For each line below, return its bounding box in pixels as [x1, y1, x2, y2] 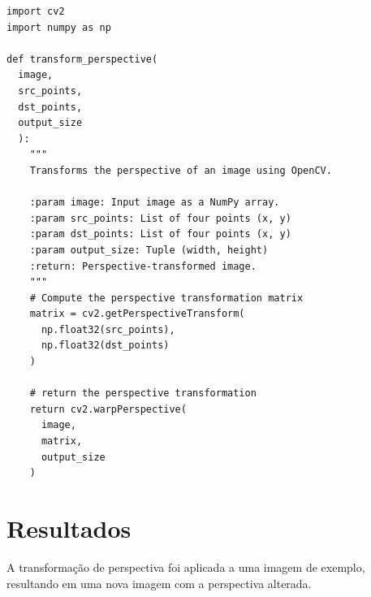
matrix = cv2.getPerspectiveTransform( [29, 308, 245, 320]
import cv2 [6, 6, 65, 17]
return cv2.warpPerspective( [29, 403, 187, 415]
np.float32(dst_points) [41, 340, 170, 352]
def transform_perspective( [6, 53, 158, 65]
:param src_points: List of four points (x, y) [29, 212, 291, 224]
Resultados [6, 512, 132, 544]
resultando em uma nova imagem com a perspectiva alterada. [6, 574, 312, 591]
